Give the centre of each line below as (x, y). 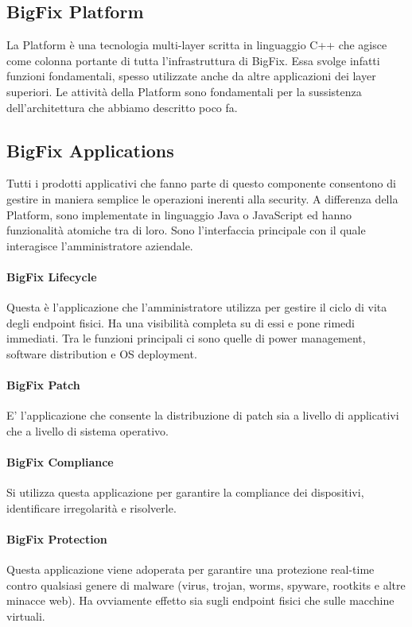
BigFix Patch (43, 385)
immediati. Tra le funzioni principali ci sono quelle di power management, (186, 338)
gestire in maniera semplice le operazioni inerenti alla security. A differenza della (202, 198)
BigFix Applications (90, 150)
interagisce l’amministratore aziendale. (100, 245)
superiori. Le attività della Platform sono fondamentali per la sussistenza (184, 91)
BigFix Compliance (60, 462)
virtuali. (26, 616)
